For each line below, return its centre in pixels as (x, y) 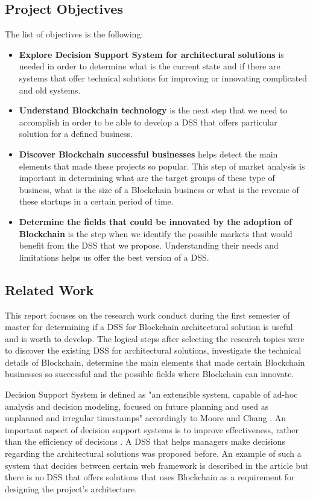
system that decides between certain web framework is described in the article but (157, 465)
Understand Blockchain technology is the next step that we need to (153, 110)
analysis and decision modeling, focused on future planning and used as (137, 406)
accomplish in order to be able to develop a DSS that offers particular (148, 122)
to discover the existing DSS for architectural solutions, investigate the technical (153, 350)
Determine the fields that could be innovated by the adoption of (155, 221)
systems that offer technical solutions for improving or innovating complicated (163, 78)
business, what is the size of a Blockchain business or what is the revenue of (159, 189)
